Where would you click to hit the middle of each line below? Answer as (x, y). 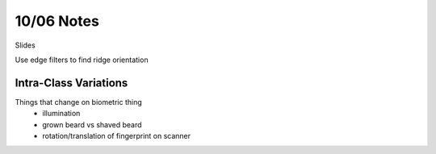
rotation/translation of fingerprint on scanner (117, 136)
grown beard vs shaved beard (92, 124)
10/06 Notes (57, 21)
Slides (25, 45)
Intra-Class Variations (71, 83)
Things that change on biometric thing (79, 102)
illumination (61, 114)
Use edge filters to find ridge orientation (82, 60)
